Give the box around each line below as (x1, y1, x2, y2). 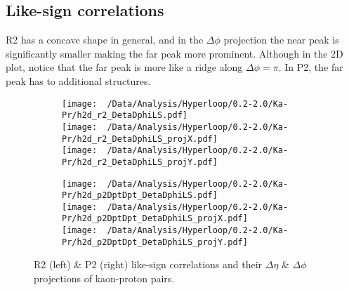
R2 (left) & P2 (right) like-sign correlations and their (34, 257, 263, 272)
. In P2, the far (278, 60, 343, 74)
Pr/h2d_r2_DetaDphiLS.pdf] (62, 110, 187, 121)
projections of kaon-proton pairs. (34, 271, 175, 286)
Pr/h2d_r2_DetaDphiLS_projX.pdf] (62, 133, 218, 144)
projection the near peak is (223, 32, 339, 47)
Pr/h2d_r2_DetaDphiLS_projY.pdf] (62, 157, 218, 167)
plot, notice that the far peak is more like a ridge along (6, 60, 243, 74)
